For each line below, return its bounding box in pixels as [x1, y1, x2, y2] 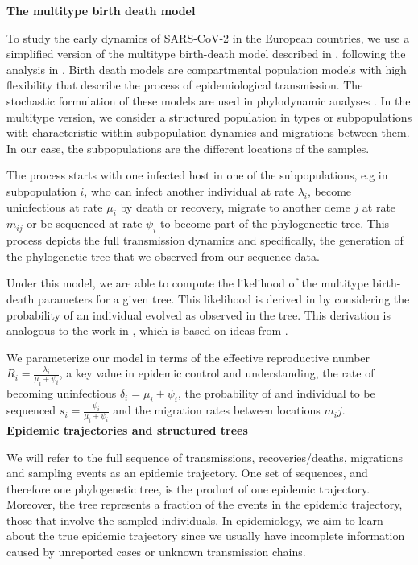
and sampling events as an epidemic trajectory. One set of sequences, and [6, 464, 368, 481]
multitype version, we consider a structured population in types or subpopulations [6, 108, 412, 125]
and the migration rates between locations [113, 402, 321, 419]
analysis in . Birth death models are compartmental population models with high [6, 60, 407, 77]
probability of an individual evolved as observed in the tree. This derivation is [6, 306, 391, 323]
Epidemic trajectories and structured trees [6, 421, 248, 438]
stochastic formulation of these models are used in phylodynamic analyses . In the [6, 92, 411, 109]
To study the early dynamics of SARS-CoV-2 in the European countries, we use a [6, 29, 410, 46]
